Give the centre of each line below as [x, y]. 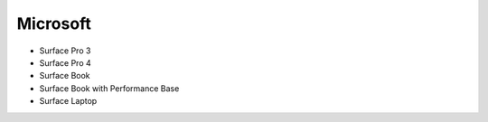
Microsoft [54, 23]
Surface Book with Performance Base [109, 88]
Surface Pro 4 [66, 62]
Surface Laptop [68, 101]
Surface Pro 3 [65, 51]
